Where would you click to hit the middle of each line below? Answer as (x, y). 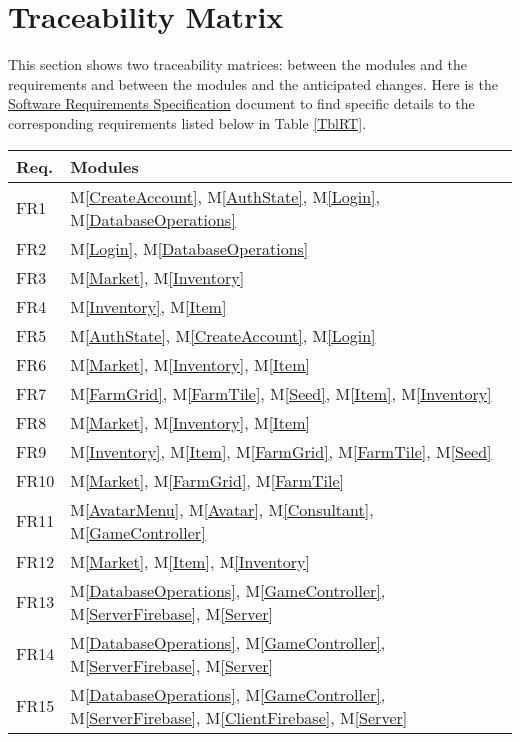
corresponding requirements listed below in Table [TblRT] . (187, 122)
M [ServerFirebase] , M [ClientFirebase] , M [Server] (239, 717)
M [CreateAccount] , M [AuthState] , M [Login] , (225, 196)
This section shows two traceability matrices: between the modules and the (237, 64)
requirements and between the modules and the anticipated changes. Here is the (253, 83)
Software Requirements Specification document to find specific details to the (241, 103)
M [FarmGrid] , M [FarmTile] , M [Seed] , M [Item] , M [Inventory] (281, 393)
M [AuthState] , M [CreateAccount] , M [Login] (223, 335)
